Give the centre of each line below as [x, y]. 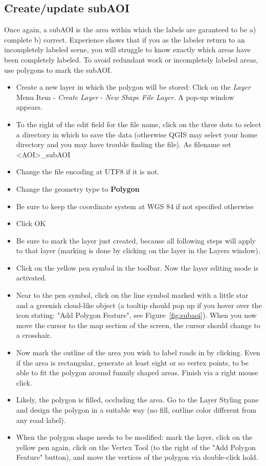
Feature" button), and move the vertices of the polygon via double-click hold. [137, 457]
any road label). [41, 420]
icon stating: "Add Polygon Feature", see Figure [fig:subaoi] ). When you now [136, 315]
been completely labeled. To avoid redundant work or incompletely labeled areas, [131, 59]
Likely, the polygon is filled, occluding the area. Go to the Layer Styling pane [137, 400]
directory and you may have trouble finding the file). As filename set [124, 144]
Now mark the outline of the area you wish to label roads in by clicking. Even [138, 352]
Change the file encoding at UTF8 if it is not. [88, 171]
